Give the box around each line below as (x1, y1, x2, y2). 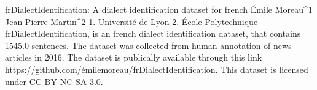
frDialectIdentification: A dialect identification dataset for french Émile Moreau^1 (5, 3, 313, 15)
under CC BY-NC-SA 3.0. (5, 75, 103, 88)
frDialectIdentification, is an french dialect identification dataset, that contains (5, 27, 301, 40)
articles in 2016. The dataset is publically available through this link (5, 51, 262, 64)
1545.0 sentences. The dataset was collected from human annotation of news (5, 39, 292, 51)
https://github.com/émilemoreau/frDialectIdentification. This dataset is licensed (5, 62, 308, 75)
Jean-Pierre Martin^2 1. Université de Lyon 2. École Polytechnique (5, 15, 258, 28)
